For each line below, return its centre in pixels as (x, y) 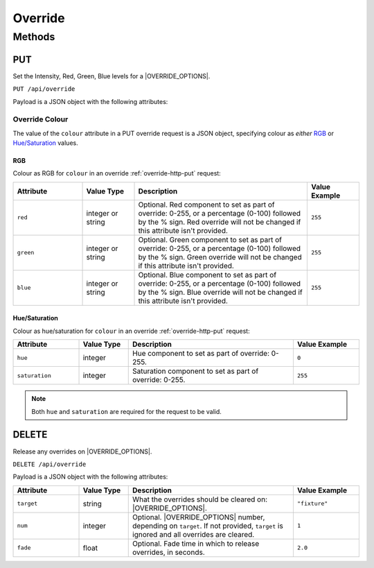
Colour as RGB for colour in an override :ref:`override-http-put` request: (117, 173)
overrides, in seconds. (169, 552)
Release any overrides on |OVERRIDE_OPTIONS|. (82, 451)
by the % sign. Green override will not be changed (220, 257)
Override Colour (41, 119)
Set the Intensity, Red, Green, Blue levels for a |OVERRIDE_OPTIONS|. (112, 76)
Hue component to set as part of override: (201, 354)
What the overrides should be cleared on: (200, 499)
